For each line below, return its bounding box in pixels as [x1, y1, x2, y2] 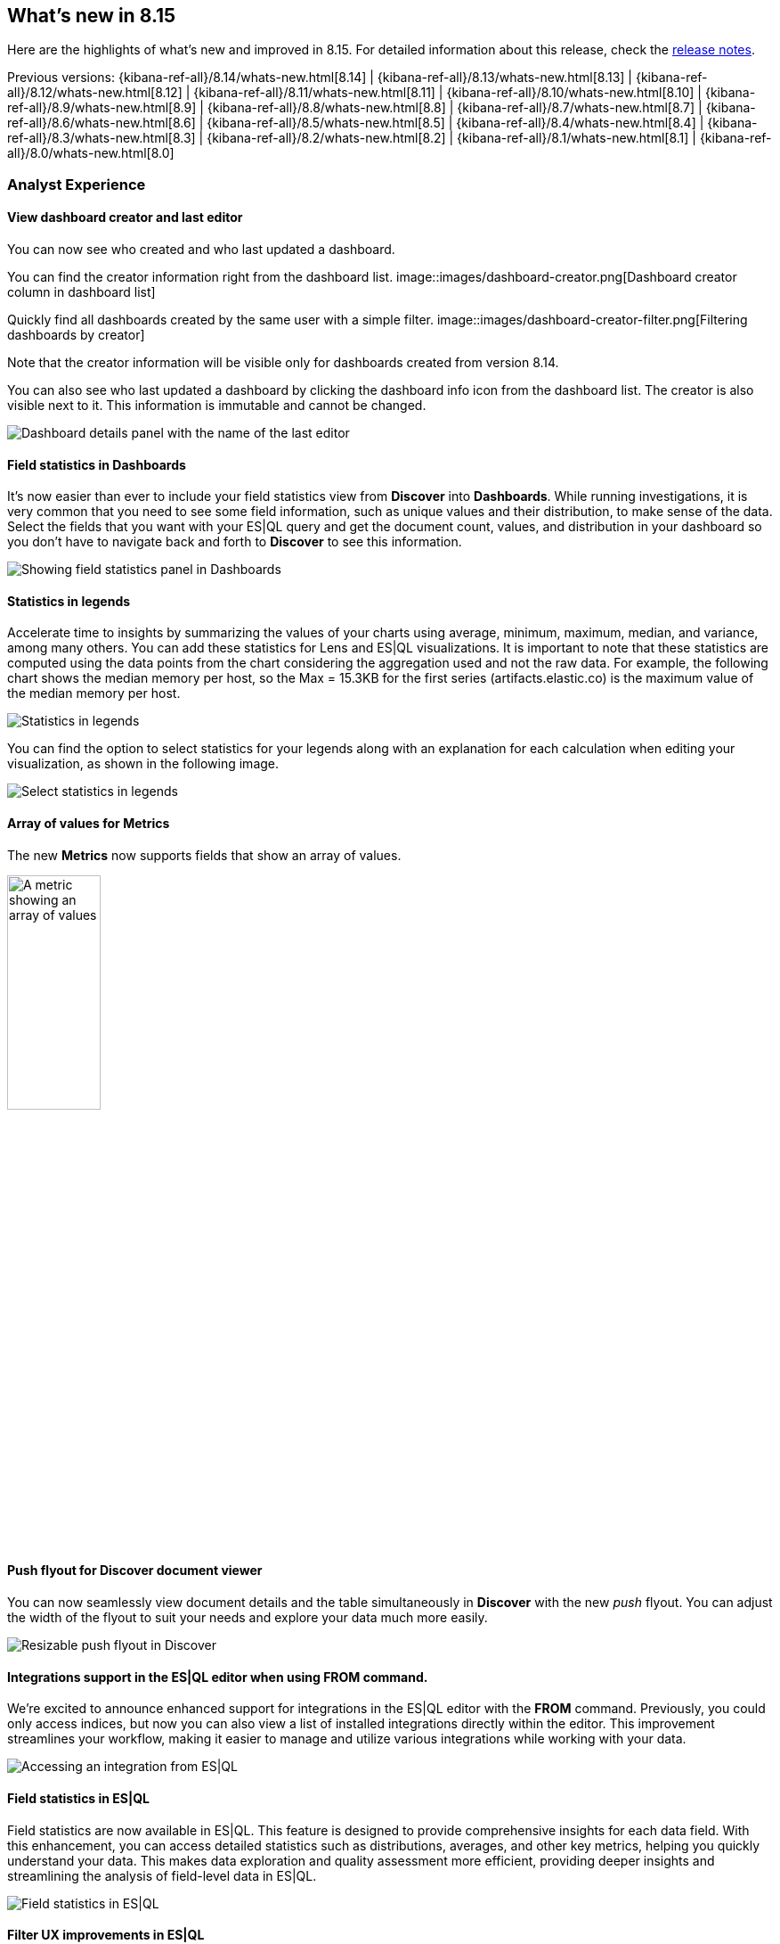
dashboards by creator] [7, 327, 145, 343]
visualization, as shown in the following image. [7, 756, 280, 772]
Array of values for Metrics [7, 816, 170, 832]
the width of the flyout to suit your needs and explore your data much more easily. [7, 1610, 488, 1626]
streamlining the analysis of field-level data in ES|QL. [7, 1867, 317, 1883]
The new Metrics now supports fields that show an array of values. [7, 847, 402, 863]
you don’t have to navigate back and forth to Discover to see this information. [7, 534, 462, 550]
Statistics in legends [7, 593, 131, 609]
